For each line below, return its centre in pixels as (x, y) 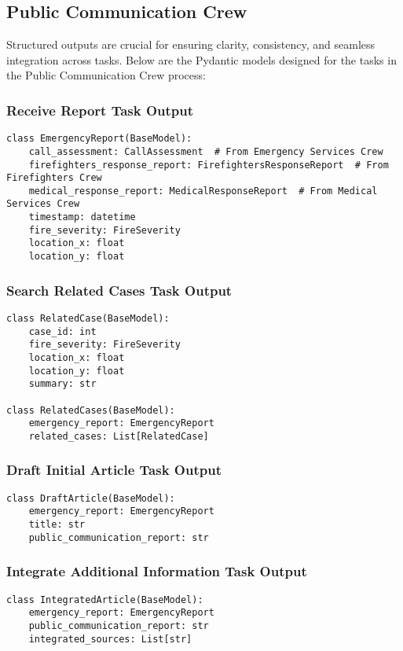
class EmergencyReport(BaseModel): (99, 139)
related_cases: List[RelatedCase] (119, 436)
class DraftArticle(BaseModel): (91, 498)
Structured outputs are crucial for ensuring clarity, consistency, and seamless (191, 44)
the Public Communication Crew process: (106, 75)
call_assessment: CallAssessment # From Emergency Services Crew (206, 151)
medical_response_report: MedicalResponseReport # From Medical (203, 191)
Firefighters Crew (54, 178)
